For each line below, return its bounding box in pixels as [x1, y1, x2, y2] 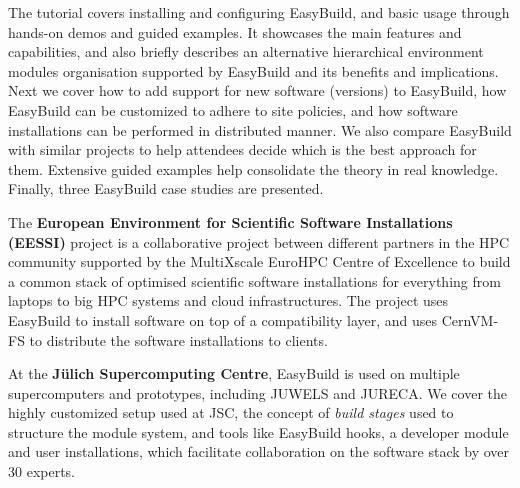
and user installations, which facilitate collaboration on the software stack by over [8, 441, 510, 462]
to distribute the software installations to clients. [29, 329, 328, 350]
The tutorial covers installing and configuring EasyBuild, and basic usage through [8, 2, 510, 22]
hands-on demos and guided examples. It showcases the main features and [8, 21, 462, 42]
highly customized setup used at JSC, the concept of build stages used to [8, 402, 454, 423]
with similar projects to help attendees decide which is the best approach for [8, 139, 477, 160]
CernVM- [441, 309, 499, 330]
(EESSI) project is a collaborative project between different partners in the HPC [8, 231, 510, 252]
